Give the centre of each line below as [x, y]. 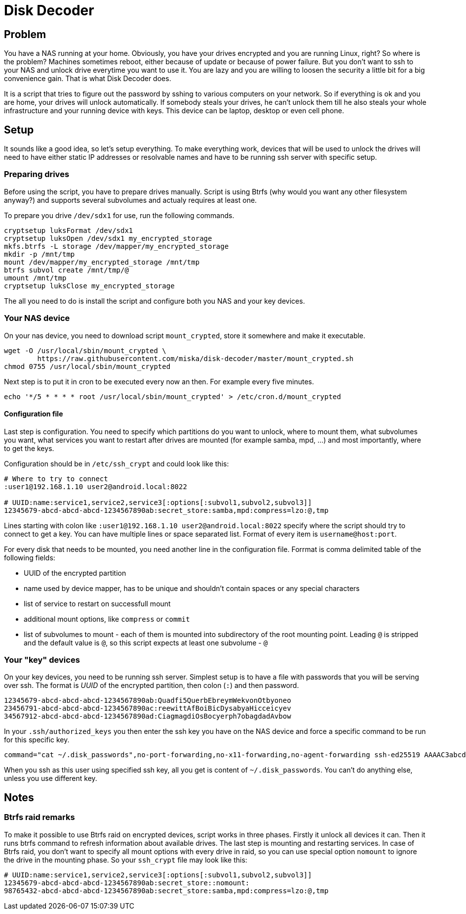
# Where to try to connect [56, 479]
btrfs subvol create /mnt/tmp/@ [66, 270]
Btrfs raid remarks [39, 817]
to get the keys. [29, 448]
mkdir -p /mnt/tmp [39, 254]
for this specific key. [37, 740]
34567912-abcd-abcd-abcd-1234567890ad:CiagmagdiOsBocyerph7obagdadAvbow [148, 716]
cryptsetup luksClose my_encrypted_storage [89, 286]
